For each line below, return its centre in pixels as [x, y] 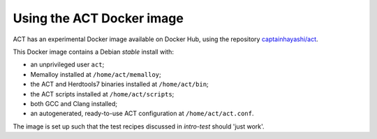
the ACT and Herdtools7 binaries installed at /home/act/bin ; [119, 85]
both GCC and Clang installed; [74, 103]
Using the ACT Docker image [98, 18]
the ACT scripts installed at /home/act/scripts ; [102, 94]
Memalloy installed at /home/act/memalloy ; [96, 74]
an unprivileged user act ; [67, 65]
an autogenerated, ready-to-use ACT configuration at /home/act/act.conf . [142, 114]
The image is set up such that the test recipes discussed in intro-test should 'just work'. [139, 126]
